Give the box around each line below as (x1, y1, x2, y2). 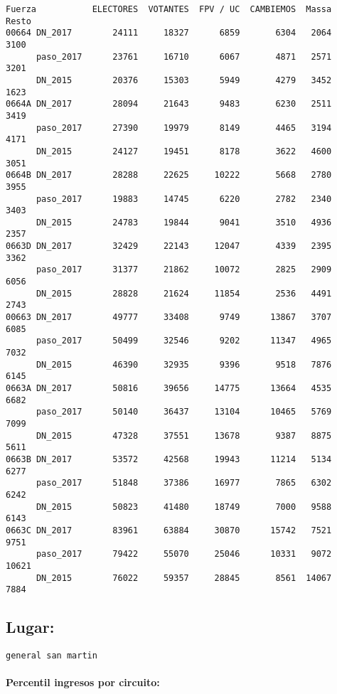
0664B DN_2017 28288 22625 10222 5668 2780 (6, 170, 332, 181)
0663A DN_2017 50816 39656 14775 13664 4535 (6, 383, 332, 393)
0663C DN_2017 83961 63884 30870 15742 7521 (6, 525, 332, 535)
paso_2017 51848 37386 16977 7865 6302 (36, 478, 332, 489)
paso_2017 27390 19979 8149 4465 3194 (36, 122, 332, 133)
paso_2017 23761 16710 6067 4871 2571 (36, 51, 332, 62)
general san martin (6, 651, 97, 661)
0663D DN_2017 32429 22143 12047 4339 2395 (6, 241, 332, 252)
